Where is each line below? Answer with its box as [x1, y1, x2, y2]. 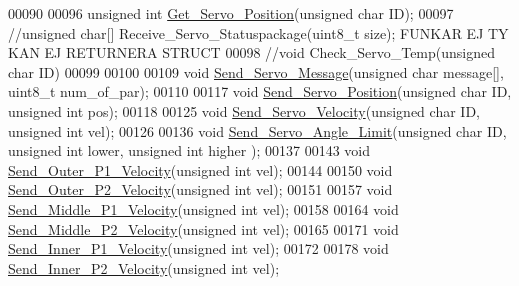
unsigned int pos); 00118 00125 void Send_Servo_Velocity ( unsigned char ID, [8, 100, 480, 121]
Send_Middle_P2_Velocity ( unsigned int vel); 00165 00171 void [8, 218, 399, 239]
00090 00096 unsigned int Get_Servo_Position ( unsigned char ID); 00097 [8, 3, 454, 23]
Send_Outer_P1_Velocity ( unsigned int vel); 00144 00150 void [8, 159, 393, 180]
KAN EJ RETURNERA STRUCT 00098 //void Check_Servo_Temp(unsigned [8, 42, 496, 63]
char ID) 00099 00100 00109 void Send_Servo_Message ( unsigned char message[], [8, 61, 504, 82]
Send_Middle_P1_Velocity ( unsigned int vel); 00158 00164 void [8, 198, 399, 219]
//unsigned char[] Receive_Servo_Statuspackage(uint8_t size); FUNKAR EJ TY [8, 22, 509, 43]
